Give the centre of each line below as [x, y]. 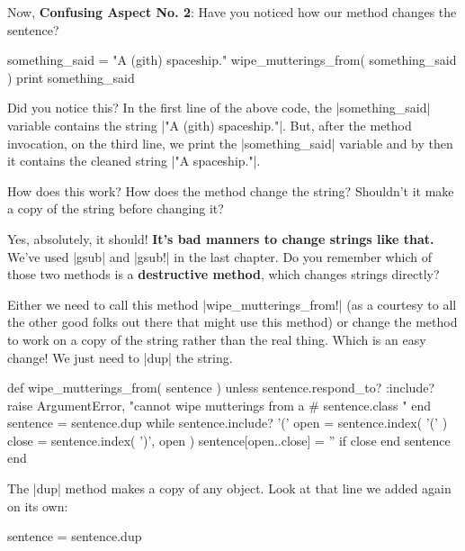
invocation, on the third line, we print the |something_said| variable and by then [230, 143]
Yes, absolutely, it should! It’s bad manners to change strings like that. [221, 238]
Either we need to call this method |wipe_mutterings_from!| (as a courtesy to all [232, 304]
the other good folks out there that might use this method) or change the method [232, 322]
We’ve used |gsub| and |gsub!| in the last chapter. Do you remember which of [219, 256]
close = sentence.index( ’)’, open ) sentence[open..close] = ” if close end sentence [229, 440]
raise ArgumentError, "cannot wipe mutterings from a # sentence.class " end [219, 405]
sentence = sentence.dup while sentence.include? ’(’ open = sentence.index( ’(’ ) [228, 423]
